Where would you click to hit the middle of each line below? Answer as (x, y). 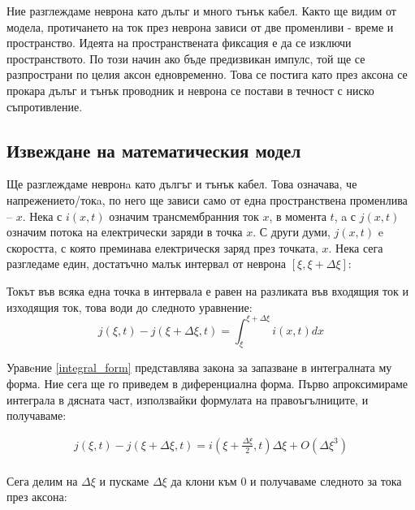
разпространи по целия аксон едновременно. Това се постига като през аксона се (207, 74)
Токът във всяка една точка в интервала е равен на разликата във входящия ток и (208, 290)
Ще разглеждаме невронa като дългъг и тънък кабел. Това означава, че (182, 184)
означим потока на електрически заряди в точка (125, 232)
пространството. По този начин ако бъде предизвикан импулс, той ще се (186, 58)
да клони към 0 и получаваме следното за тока (286, 480)
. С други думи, (292, 232)
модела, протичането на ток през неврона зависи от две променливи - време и (200, 26)
